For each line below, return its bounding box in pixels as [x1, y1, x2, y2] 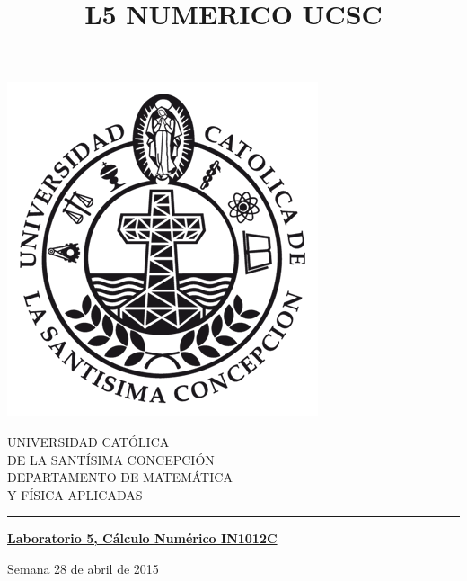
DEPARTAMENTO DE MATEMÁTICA [7, 468, 233, 487]
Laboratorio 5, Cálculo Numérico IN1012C [7, 529, 278, 548]
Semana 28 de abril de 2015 [7, 559, 159, 577]
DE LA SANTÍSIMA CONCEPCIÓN [7, 450, 215, 469]
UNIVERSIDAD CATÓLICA [7, 432, 170, 451]
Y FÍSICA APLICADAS [7, 485, 143, 504]
